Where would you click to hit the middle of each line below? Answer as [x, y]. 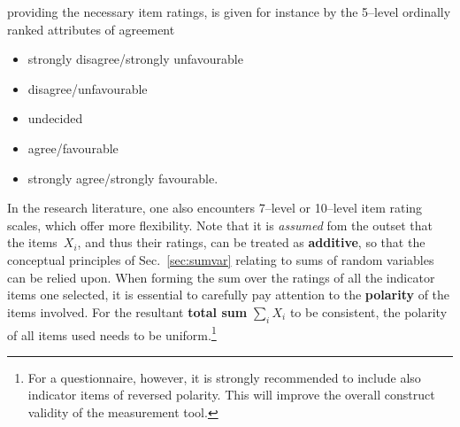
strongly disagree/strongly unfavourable [135, 59]
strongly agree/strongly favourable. [123, 178]
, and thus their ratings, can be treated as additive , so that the [251, 242]
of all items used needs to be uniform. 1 [112, 333]
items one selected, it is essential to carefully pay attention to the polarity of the [229, 295]
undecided [55, 118]
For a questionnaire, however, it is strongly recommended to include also [224, 377]
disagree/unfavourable [88, 88]
